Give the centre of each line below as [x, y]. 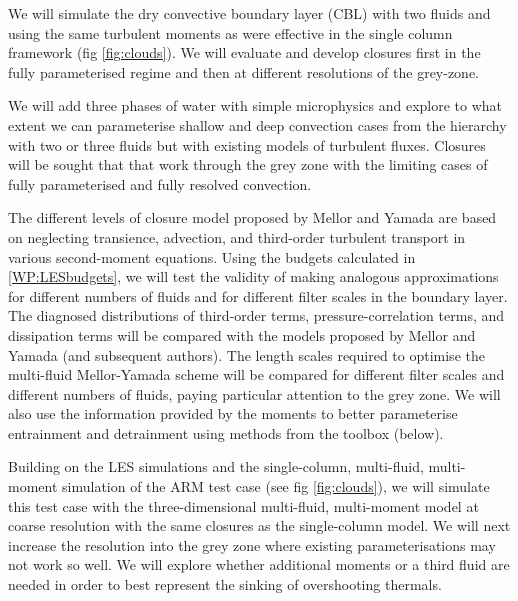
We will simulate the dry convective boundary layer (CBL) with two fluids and [249, 13]
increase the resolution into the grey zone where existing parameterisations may [252, 544]
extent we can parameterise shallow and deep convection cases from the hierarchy [257, 124]
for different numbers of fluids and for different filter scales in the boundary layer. [258, 295]
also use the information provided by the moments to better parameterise [233, 413]
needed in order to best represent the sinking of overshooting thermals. [225, 584]
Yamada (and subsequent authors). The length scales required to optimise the [246, 354]
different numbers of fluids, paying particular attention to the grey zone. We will [254, 393]
